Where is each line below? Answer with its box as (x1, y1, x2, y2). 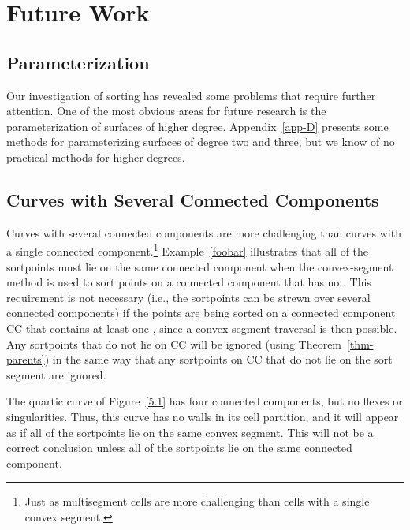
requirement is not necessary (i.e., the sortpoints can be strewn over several (6, 289, 371, 305)
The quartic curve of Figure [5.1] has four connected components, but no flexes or (6, 393, 403, 409)
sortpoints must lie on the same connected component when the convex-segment (6, 258, 393, 274)
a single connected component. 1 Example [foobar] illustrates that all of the (6, 241, 369, 259)
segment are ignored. (6, 366, 106, 383)
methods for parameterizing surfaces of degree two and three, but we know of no (6, 133, 395, 150)
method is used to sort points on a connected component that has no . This (6, 274, 371, 290)
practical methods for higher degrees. (6, 148, 185, 165)
